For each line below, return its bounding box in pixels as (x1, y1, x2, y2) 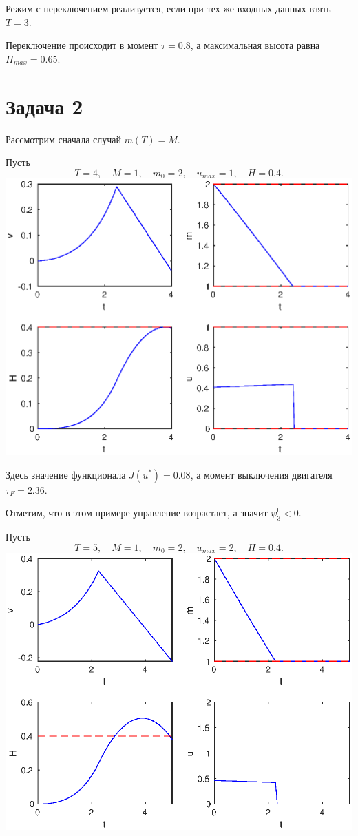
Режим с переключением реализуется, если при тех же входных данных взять (6, 1, 331, 15)
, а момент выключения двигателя (190, 467, 333, 481)
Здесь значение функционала (6, 467, 126, 481)
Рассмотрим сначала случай (6, 132, 121, 146)
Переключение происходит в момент (6, 38, 158, 52)
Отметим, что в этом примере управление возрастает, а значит (6, 505, 268, 520)
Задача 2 (6, 92, 83, 120)
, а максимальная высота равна (190, 38, 320, 52)
